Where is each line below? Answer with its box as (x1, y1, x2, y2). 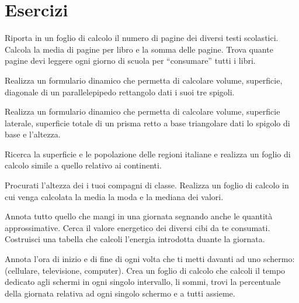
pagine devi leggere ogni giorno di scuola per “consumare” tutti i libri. (5, 54, 256, 67)
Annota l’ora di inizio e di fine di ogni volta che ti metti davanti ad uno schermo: (5, 253, 295, 265)
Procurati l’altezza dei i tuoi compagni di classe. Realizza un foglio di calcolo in (5, 179, 289, 191)
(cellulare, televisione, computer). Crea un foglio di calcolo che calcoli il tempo (5, 264, 286, 276)
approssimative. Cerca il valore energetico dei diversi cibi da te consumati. (5, 221, 270, 233)
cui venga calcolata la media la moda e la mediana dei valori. (5, 190, 224, 202)
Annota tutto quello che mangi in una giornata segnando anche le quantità (5, 210, 273, 222)
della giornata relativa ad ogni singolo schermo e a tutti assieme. (5, 287, 235, 299)
